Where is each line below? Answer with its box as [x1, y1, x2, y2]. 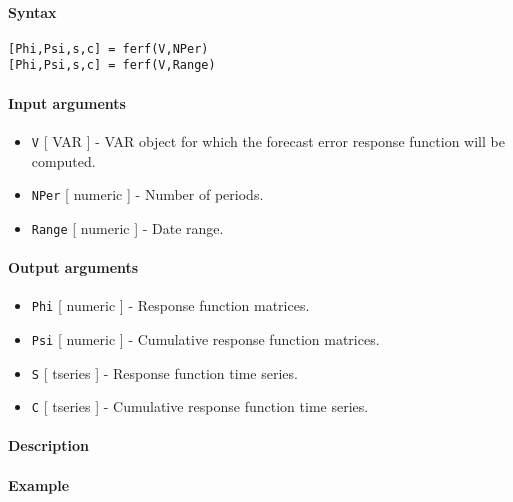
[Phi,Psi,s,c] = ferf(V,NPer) [8, 41, 209, 56]
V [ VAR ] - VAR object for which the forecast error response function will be [31, 130, 505, 151]
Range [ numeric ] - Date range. [31, 217, 224, 238]
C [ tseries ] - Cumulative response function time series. [31, 396, 369, 417]
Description [8, 435, 90, 456]
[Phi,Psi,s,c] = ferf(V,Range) [8, 58, 216, 73]
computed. [31, 150, 96, 171]
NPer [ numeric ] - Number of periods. [31, 184, 264, 205]
